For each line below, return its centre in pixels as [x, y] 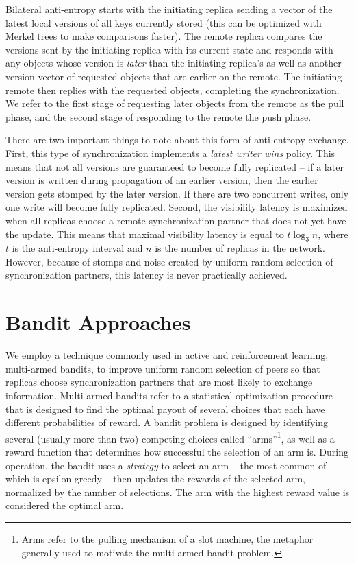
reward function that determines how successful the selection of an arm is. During [177, 452]
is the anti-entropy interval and [77, 248]
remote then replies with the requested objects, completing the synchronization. [173, 90]
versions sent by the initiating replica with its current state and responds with [169, 49]
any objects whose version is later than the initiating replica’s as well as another [174, 63]
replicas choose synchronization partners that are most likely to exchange [159, 382]
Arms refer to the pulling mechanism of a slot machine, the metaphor [167, 538]
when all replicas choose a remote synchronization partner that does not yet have [176, 220]
